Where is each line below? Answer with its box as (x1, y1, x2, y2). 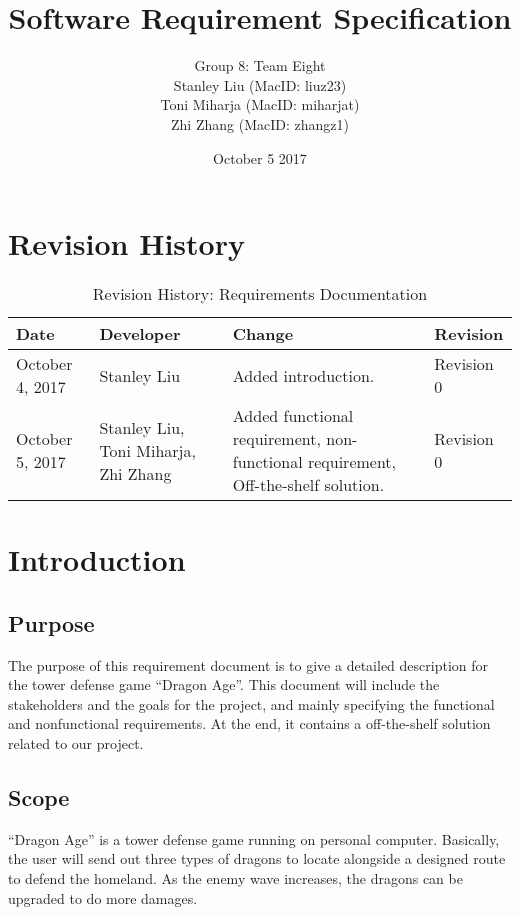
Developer (99, 322, 181, 346)
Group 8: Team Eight (194, 55, 326, 76)
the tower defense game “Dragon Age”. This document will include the (8, 674, 440, 695)
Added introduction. (232, 363, 375, 387)
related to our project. (8, 732, 144, 753)
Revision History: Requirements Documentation (92, 282, 428, 306)
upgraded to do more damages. (8, 887, 198, 908)
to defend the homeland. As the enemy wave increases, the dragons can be (8, 867, 463, 888)
